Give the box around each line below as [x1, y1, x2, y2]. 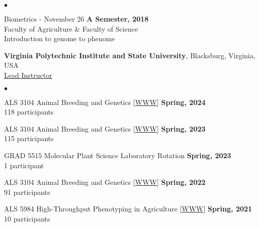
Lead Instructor [4, 69, 52, 80]
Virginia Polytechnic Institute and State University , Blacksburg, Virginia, [4, 50, 255, 60]
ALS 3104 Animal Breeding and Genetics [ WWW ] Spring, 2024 [4, 96, 206, 107]
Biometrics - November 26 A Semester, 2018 [4, 14, 149, 24]
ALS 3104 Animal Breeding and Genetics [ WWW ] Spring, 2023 [4, 123, 206, 134]
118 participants [4, 106, 54, 117]
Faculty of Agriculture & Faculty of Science [4, 23, 138, 34]
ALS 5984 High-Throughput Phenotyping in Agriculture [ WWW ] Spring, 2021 [4, 203, 252, 214]
